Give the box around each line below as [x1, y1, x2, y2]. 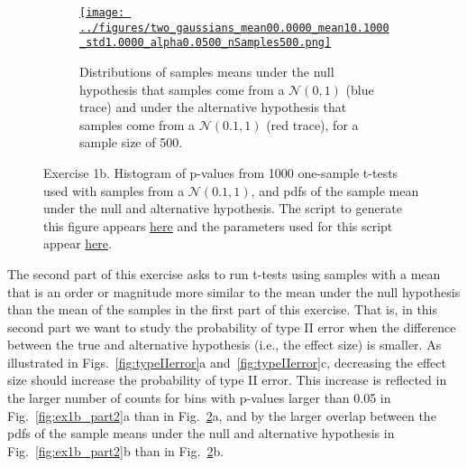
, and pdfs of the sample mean [251, 181, 419, 200]
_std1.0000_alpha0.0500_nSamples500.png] [79, 36, 332, 50]
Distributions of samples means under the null [79, 61, 334, 80]
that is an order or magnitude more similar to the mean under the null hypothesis [7, 282, 461, 301]
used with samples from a [43, 181, 185, 200]
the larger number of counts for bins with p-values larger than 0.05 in [7, 388, 391, 407]
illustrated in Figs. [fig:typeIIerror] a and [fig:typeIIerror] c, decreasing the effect [7, 352, 446, 371]
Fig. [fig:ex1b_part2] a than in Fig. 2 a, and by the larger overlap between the [7, 406, 436, 425]
